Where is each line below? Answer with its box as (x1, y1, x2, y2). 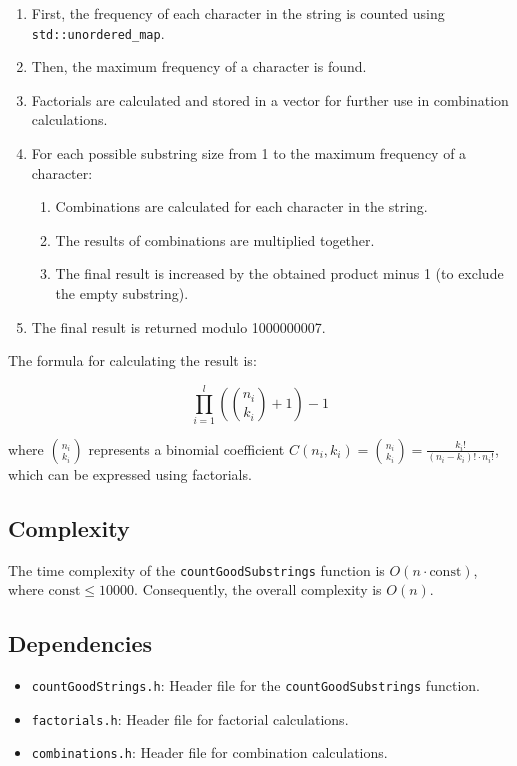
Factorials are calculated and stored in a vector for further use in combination (31, 89, 509, 110)
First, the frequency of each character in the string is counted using (31, 3, 445, 23)
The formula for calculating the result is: (8, 350, 257, 371)
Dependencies (8, 628, 153, 659)
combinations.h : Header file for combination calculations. (31, 742, 388, 763)
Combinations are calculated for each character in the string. (55, 196, 428, 217)
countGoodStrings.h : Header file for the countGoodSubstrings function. (31, 675, 480, 696)
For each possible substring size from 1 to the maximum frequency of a (31, 143, 467, 164)
